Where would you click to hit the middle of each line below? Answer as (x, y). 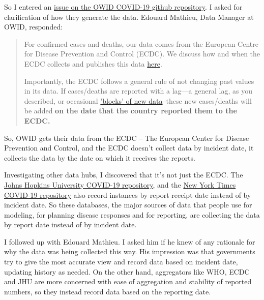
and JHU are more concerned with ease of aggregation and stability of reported (128, 281)
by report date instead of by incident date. (70, 224)
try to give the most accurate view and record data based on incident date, (121, 262)
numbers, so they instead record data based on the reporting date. (108, 291)
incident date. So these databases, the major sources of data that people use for (128, 205)
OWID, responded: (34, 27)
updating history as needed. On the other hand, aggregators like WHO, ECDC (127, 271)
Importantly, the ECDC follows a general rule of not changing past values (139, 81)
